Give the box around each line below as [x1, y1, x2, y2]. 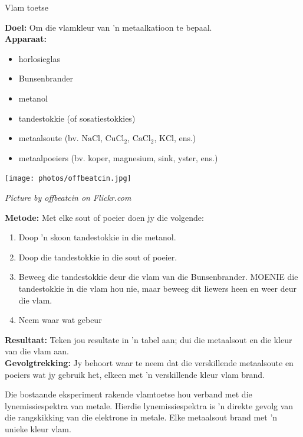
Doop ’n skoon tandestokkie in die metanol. [18, 231, 176, 243]
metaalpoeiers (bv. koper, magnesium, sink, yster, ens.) [18, 151, 218, 164]
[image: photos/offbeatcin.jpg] [5, 174, 131, 183]
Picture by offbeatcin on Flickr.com [5, 191, 131, 203]
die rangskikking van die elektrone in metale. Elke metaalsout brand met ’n [5, 411, 278, 423]
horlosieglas [18, 52, 60, 64]
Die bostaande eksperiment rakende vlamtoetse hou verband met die [5, 388, 252, 400]
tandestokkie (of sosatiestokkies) [18, 112, 136, 124]
